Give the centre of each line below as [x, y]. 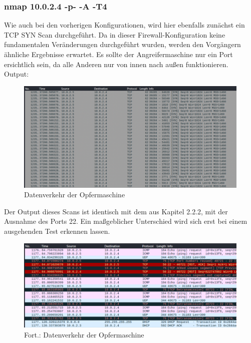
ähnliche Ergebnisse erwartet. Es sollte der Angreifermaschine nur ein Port [118, 54]
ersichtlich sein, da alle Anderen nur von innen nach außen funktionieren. [116, 64]
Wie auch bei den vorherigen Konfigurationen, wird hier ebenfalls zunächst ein [124, 25]
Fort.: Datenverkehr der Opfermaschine [84, 334]
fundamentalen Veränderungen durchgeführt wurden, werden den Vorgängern [122, 44]
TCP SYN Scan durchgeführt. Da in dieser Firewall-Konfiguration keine [115, 34]
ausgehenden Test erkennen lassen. [57, 231]
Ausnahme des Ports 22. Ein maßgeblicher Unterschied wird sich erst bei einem [126, 221]
